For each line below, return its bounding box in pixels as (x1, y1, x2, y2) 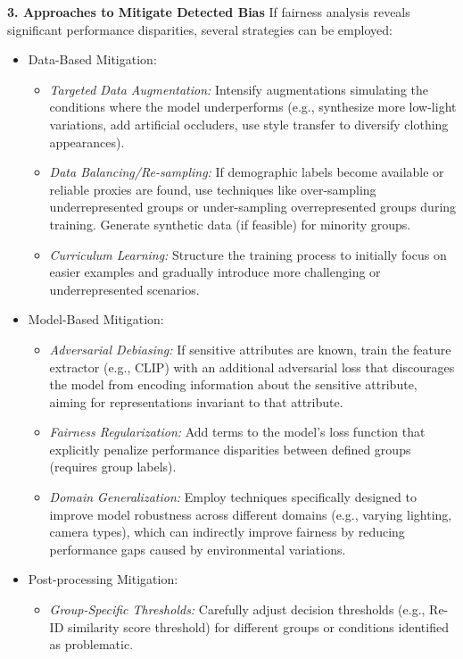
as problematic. (49, 635, 134, 654)
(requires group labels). (49, 457, 177, 476)
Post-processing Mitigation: (28, 570, 178, 588)
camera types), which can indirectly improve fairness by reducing (49, 522, 405, 541)
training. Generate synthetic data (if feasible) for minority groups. (49, 214, 411, 233)
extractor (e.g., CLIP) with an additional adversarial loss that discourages (49, 357, 455, 376)
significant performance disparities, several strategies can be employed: (7, 20, 393, 38)
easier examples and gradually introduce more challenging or (49, 263, 381, 281)
